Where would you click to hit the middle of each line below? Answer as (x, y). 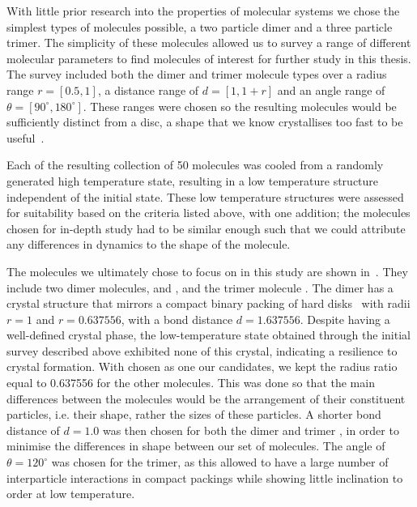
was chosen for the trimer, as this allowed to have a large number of (220, 462)
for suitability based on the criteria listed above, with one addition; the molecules (208, 213)
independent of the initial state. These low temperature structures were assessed (205, 196)
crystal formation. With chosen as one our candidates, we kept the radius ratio (202, 366)
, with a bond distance (177, 319)
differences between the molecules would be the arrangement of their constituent (206, 398)
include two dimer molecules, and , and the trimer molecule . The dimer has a (200, 287)
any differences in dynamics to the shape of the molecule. (149, 244)
